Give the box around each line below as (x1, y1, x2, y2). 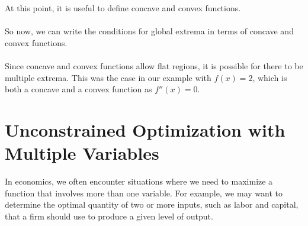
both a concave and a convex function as (5, 83, 152, 95)
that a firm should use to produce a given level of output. (5, 209, 213, 222)
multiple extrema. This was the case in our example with (5, 71, 211, 83)
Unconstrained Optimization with (5, 117, 285, 141)
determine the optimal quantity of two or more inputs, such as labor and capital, (5, 198, 299, 211)
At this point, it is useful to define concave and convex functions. (5, 2, 241, 14)
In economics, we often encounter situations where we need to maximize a (5, 175, 273, 188)
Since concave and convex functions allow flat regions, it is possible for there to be (5, 59, 303, 72)
